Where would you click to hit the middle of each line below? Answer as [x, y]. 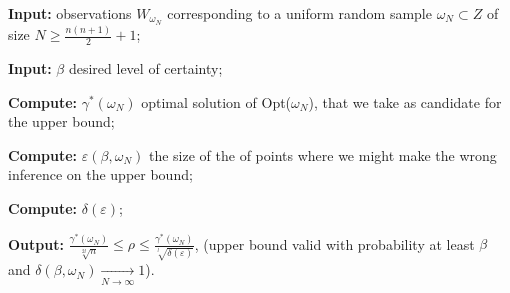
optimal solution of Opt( [216, 101]
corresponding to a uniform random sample [299, 13]
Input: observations [70, 13]
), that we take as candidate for [405, 101]
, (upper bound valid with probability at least [334, 243]
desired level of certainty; [145, 68]
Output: [36, 243]
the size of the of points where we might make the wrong [322, 154]
